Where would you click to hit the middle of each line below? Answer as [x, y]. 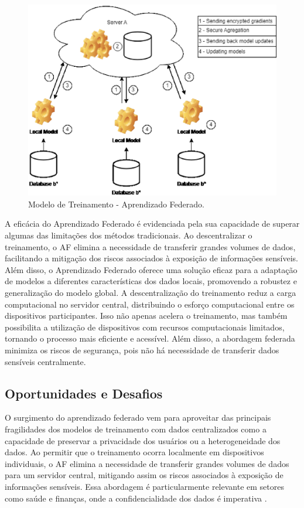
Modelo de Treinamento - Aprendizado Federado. [116, 204]
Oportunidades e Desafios [84, 393]
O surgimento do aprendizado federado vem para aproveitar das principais [138, 417]
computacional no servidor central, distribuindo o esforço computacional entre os [150, 304]
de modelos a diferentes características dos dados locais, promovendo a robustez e [151, 281]
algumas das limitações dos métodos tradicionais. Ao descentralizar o [129, 235]
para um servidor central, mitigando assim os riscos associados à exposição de [144, 475]
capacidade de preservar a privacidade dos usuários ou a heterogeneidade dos [143, 440]
